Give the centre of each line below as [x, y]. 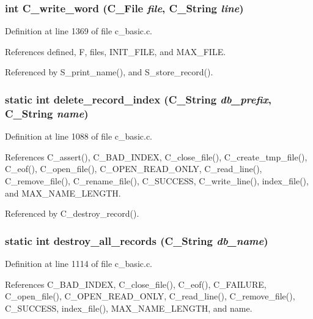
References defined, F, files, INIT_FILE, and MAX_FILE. [116, 51]
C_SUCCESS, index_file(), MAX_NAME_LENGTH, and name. [129, 308]
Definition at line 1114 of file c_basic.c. [79, 263]
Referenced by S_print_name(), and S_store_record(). [109, 72]
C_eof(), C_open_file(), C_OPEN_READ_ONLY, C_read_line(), [134, 169]
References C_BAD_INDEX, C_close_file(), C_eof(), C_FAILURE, [136, 284]
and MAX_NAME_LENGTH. [63, 193]
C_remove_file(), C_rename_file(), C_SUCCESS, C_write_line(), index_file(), [157, 180]
